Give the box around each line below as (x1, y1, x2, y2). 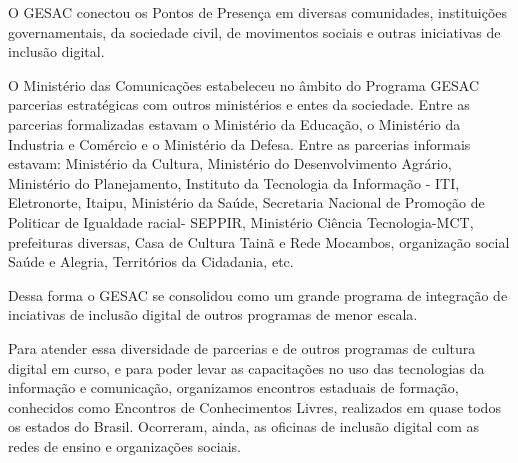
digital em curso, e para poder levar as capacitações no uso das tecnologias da (8, 357, 485, 378)
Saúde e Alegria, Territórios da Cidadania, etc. (8, 251, 294, 272)
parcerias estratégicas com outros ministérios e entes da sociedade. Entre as (8, 94, 470, 115)
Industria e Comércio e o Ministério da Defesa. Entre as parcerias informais (8, 133, 471, 154)
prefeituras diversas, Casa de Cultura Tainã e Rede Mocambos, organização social (8, 231, 510, 252)
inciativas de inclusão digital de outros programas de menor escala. (8, 304, 418, 325)
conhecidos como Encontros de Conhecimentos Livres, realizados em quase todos (8, 396, 501, 417)
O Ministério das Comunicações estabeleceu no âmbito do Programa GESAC (8, 74, 480, 95)
